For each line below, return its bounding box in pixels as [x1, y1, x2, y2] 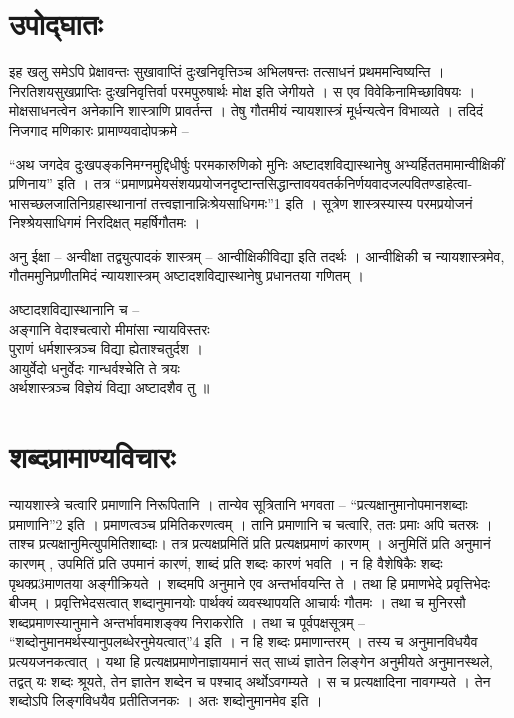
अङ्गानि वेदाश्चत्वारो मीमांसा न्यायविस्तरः [9, 318, 210, 339]
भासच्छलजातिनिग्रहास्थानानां [9, 192, 147, 213]
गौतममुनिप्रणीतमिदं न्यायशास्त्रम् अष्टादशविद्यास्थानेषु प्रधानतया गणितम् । [9, 265, 365, 286]
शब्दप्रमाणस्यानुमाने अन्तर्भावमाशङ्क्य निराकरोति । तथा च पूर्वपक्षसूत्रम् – [9, 611, 366, 632]
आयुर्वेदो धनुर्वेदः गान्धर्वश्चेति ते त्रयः [9, 357, 180, 378]
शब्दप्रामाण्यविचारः [9, 436, 176, 477]
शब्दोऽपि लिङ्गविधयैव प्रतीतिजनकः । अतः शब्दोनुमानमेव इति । [9, 690, 323, 711]
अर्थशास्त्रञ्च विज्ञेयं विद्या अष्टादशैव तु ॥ [9, 377, 210, 398]
